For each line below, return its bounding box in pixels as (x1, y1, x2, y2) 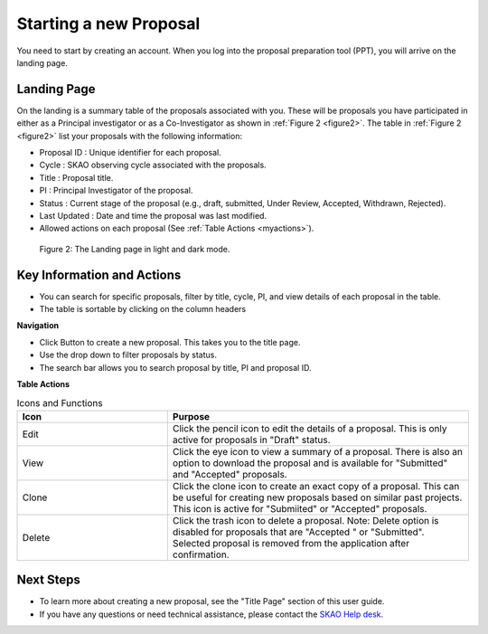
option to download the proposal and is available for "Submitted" (172, 457, 448, 469)
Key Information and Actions (16, 267, 182, 282)
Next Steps (16, 572, 80, 588)
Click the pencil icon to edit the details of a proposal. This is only (172, 421, 447, 434)
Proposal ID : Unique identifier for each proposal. (39, 147, 221, 158)
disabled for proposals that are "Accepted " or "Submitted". (172, 525, 425, 538)
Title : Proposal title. (39, 172, 114, 183)
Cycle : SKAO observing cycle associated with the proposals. (39, 159, 267, 171)
